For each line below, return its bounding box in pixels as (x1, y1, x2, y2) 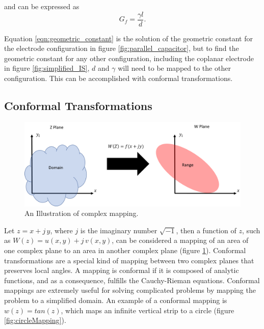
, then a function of (176, 225, 236, 235)
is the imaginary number (80, 225, 157, 235)
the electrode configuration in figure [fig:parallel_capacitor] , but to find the (4, 43, 239, 53)
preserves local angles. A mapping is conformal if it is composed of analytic (4, 265, 239, 276)
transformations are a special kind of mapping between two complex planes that (4, 255, 254, 265)
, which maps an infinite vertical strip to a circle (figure (61, 305, 234, 315)
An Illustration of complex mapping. (24, 208, 139, 218)
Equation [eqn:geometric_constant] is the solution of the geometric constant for (4, 33, 253, 43)
